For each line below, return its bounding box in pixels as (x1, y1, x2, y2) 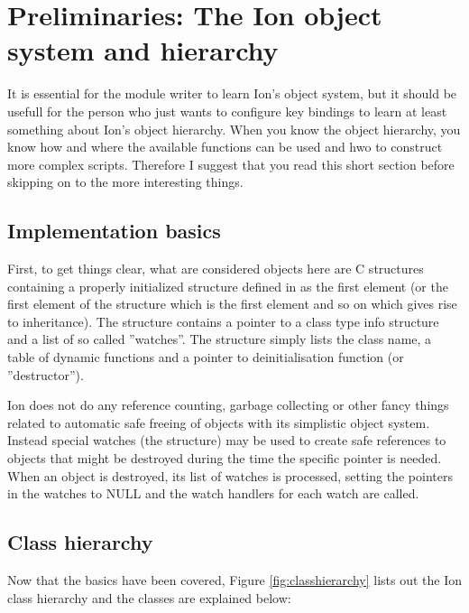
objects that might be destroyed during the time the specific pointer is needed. (7, 449, 442, 468)
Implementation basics (7, 217, 221, 245)
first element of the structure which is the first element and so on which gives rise (7, 294, 457, 313)
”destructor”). (7, 365, 84, 384)
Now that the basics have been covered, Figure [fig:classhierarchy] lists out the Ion (7, 571, 463, 589)
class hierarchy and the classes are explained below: (7, 588, 291, 607)
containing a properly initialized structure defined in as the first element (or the (7, 276, 448, 295)
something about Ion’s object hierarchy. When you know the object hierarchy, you (7, 119, 461, 138)
